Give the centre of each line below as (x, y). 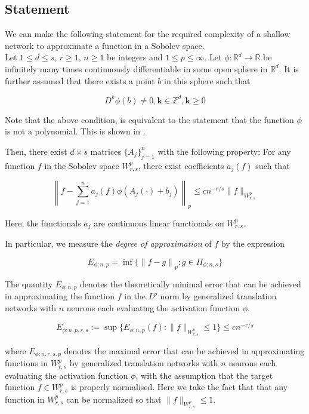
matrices (106, 151)
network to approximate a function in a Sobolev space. (105, 45)
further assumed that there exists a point (80, 80)
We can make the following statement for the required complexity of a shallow (148, 34)
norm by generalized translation (218, 296)
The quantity (29, 283)
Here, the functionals (43, 223)
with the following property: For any (224, 151)
